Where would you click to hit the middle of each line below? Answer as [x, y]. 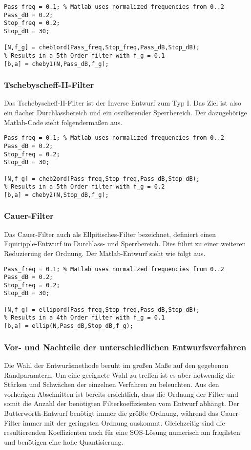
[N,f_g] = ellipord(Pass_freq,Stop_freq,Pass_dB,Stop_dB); [102, 310]
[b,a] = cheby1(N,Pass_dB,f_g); [56, 64]
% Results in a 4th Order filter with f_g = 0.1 [84, 318]
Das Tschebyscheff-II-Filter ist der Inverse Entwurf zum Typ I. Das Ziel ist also [123, 103]
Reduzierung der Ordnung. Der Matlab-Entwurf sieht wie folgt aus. [105, 253]
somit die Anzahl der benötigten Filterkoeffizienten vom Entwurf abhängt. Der [122, 403]
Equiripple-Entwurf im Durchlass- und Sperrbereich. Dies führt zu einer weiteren [125, 244]
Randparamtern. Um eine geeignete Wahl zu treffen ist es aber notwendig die [119, 375]
